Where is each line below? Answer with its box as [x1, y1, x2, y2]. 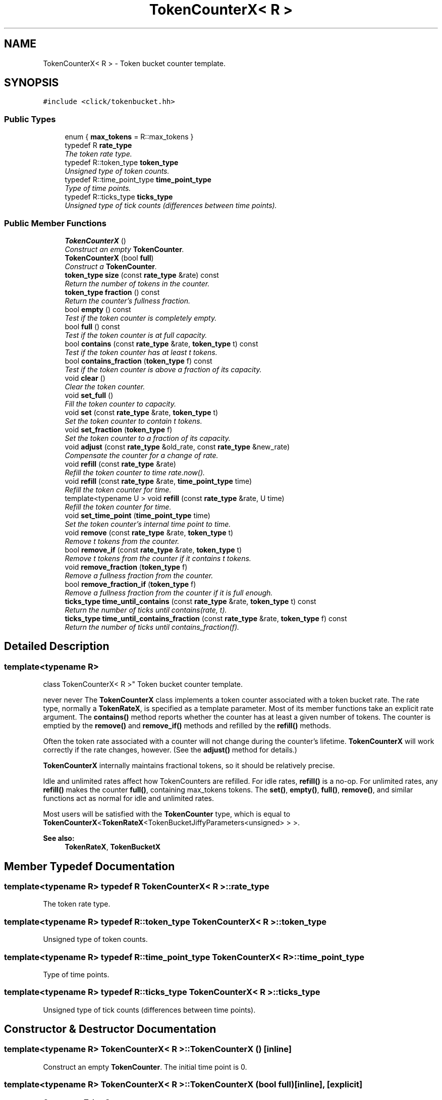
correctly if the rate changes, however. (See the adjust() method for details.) [43, 745, 297, 755]
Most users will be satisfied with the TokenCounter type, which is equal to [43, 810, 291, 819]
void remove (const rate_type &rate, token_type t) [65, 528, 234, 537]
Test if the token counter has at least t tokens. [65, 347, 217, 357]
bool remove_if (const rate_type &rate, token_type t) [65, 545, 242, 554]
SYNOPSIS [4, 76, 59, 89]
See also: [43, 834, 75, 843]
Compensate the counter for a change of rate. [65, 451, 218, 460]
